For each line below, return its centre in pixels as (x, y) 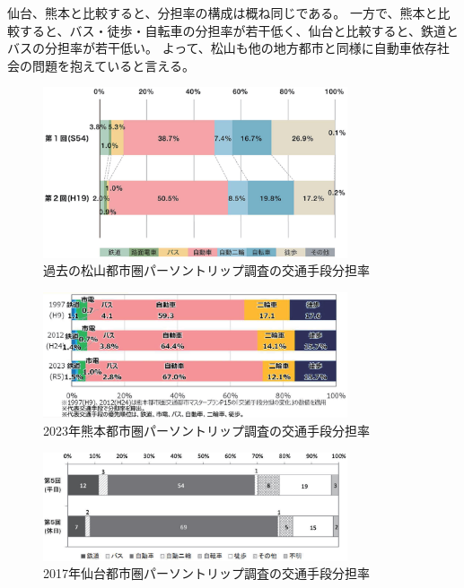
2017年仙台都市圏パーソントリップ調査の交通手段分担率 (206, 573)
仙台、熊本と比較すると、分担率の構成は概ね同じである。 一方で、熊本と (223, 13)
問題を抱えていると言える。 (113, 65)
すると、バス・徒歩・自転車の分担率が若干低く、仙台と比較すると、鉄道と (239, 30)
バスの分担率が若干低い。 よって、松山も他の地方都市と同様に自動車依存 (222, 48)
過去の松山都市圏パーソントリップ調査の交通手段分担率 (206, 270)
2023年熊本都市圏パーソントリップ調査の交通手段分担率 (206, 431)
